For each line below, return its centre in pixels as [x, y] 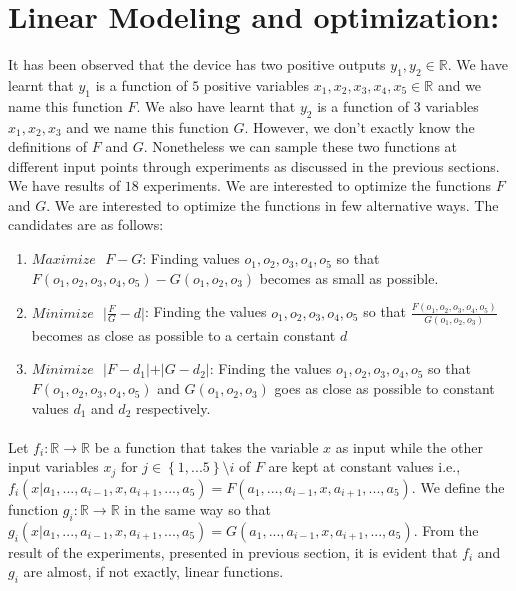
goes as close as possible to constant [384, 388]
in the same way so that [197, 508]
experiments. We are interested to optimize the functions [317, 185]
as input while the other [409, 446]
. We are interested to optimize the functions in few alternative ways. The [272, 204]
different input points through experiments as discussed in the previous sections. [254, 165]
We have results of [64, 185]
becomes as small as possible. [349, 277]
